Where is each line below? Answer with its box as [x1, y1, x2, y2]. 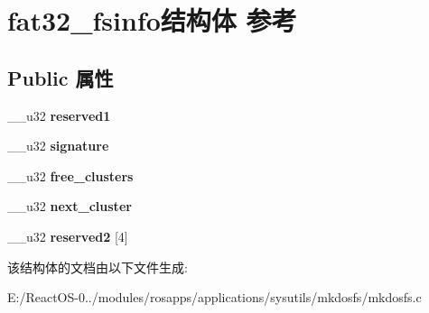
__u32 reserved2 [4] [7, 226, 128, 245]
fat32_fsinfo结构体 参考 [7, 2, 297, 39]
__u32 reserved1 [7, 106, 111, 124]
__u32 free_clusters [7, 166, 134, 185]
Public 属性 [7, 63, 114, 91]
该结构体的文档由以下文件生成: [7, 257, 188, 276]
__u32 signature [7, 136, 109, 155]
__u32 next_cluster [7, 197, 132, 216]
